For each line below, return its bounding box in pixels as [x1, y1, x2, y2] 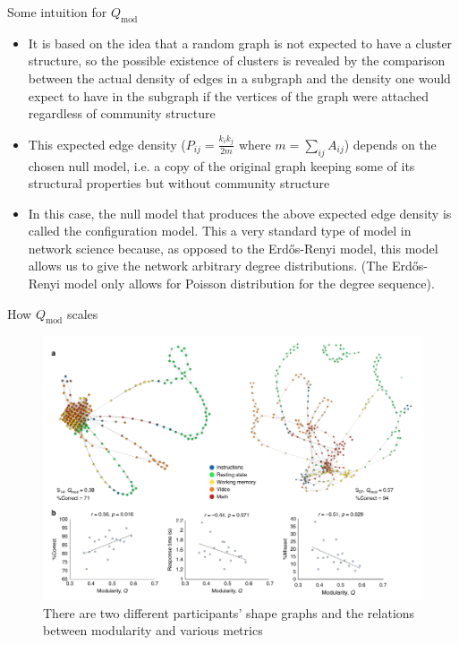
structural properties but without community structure [28, 174, 330, 193]
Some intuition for [7, 3, 107, 21]
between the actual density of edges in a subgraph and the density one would [28, 68, 451, 87]
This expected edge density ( [28, 134, 186, 153]
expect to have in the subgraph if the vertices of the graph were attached [28, 86, 429, 105]
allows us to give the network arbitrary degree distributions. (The [28, 256, 388, 275]
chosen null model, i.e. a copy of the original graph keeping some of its [28, 156, 415, 175]
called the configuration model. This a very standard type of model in [28, 221, 412, 240]
